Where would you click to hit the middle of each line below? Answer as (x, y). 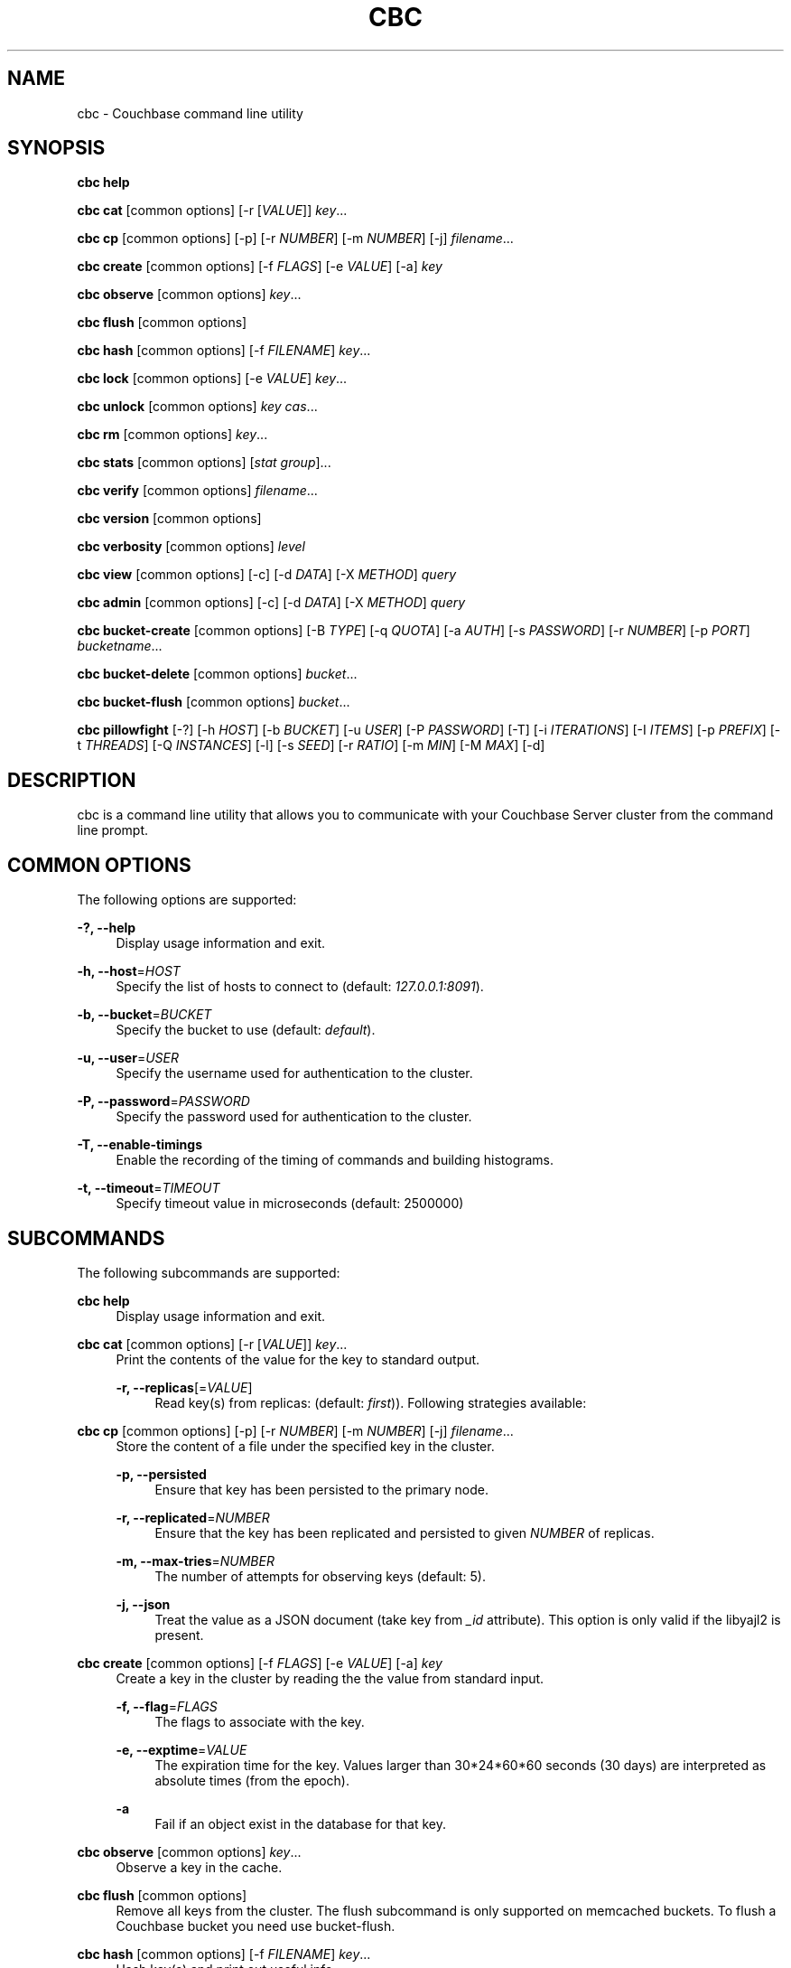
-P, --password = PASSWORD (163, 1101)
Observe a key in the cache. (199, 1867)
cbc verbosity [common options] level (191, 547)
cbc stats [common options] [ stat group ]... (204, 463)
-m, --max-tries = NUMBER (195, 1560)
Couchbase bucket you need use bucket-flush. (256, 1926)
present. (179, 1635)
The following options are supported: (187, 900)
